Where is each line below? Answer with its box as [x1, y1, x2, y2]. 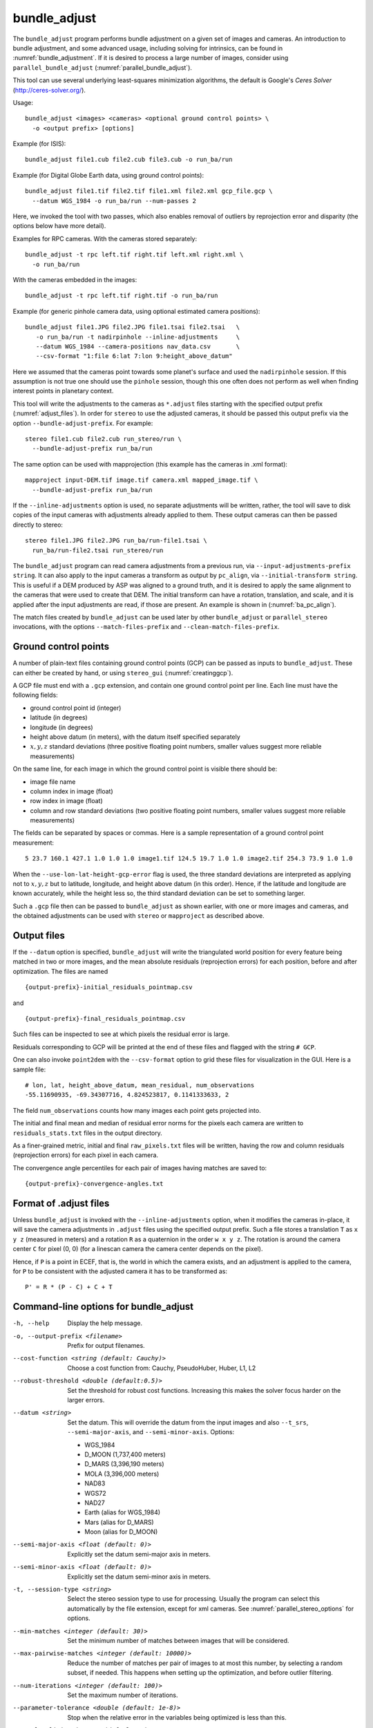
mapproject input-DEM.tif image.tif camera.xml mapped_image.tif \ [25, 476, 258, 484]
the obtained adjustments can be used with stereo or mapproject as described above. [12, 912, 265, 920]
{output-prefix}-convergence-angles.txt [25, 1180, 164, 1188]
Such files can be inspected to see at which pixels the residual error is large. [12, 1030, 231, 1038]
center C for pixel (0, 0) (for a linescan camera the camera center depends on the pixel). [12, 1245, 263, 1253]
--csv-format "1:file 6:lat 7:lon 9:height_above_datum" [35, 353, 233, 360]
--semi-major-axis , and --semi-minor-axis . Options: [67, 1428, 235, 1436]
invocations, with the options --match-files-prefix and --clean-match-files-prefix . [12, 623, 280, 631]
